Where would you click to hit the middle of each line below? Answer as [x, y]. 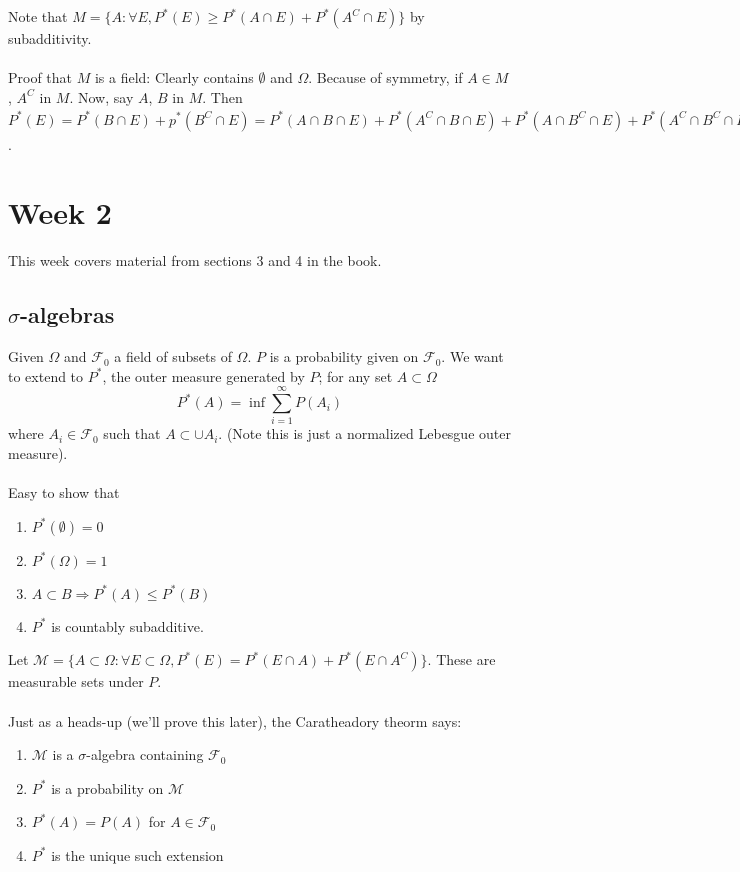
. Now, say [101, 96]
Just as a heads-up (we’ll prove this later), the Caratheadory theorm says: [235, 720]
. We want [472, 356]
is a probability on [107, 787]
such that [132, 433]
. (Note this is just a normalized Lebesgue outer [364, 433]
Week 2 [60, 212]
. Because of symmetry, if [385, 77]
